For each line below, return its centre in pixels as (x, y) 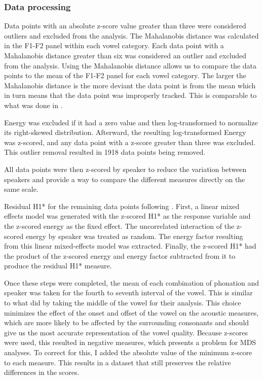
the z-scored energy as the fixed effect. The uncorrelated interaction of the (119, 226)
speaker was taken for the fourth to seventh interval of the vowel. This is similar (128, 292)
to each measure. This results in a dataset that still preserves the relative (118, 362)
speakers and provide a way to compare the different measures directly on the (125, 179)
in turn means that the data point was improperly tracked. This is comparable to (130, 95)
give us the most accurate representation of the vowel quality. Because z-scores (126, 332)
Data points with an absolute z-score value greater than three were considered (125, 26)
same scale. (21, 189)
